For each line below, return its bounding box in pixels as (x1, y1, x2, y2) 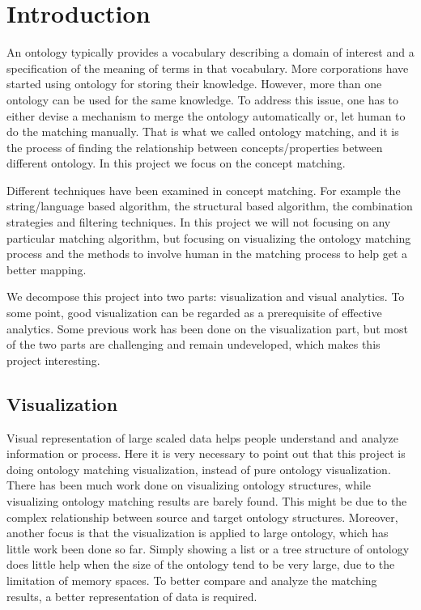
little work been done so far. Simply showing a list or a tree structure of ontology (6, 540, 410, 557)
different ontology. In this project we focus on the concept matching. (6, 155, 346, 172)
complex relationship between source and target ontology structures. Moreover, (6, 508, 398, 525)
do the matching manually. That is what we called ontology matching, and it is (6, 123, 399, 140)
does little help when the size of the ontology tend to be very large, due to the (6, 556, 395, 573)
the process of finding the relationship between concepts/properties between (6, 138, 383, 155)
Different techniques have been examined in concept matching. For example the (6, 181, 401, 198)
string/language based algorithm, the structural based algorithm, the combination (6, 197, 413, 214)
